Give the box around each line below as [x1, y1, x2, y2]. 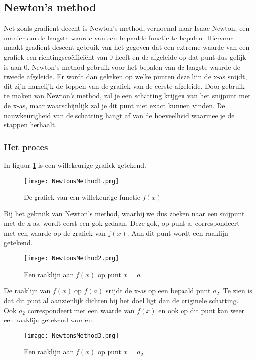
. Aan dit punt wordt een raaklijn [127, 227, 228, 238]
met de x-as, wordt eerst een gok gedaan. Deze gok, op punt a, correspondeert [4, 218, 240, 228]
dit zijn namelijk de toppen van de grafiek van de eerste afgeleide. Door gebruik [4, 80, 245, 91]
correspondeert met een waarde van [27, 305, 135, 315]
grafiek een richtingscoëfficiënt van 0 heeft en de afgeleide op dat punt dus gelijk [4, 51, 246, 62]
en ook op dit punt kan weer [158, 305, 245, 315]
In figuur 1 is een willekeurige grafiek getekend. [4, 160, 146, 170]
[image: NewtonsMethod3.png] [24, 332, 119, 339]
